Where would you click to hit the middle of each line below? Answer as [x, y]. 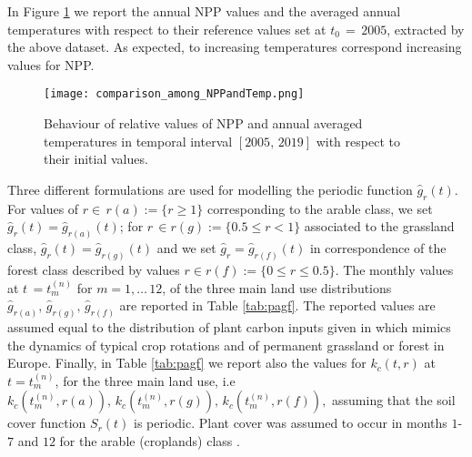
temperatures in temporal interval [138, 141]
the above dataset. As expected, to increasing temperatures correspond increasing [235, 47]
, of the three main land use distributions [277, 287]
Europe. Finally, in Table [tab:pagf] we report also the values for [187, 363]
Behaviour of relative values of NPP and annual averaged [203, 123]
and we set [186, 248]
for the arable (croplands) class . [150, 440]
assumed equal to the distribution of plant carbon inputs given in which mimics [229, 326]
